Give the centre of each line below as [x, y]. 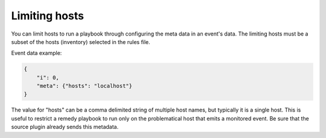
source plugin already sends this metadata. [65, 127]
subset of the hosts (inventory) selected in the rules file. [81, 42]
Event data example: [37, 53]
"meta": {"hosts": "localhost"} [85, 86]
